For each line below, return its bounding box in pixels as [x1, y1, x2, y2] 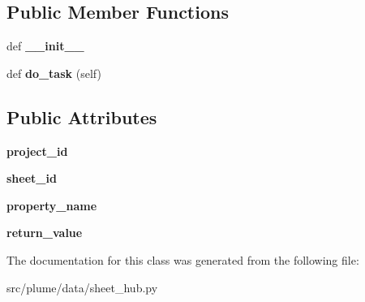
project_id [6, 142, 68, 159]
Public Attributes [6, 104, 157, 129]
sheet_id [6, 170, 57, 187]
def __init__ [6, 37, 84, 54]
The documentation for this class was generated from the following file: [6, 251, 359, 268]
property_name [6, 196, 97, 214]
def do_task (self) [6, 64, 101, 81]
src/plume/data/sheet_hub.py [6, 278, 158, 296]
